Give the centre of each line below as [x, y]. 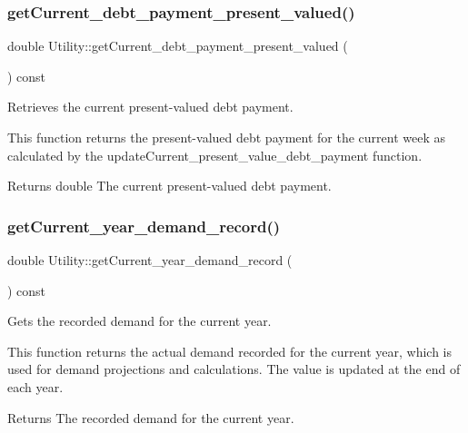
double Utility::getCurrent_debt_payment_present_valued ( [178, 46]
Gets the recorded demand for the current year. [139, 321]
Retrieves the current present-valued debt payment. [150, 107]
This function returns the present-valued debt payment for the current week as [226, 137]
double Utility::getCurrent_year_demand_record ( [150, 260]
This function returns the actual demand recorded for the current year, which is [230, 351]
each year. [35, 386]
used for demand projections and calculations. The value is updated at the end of [234, 369]
